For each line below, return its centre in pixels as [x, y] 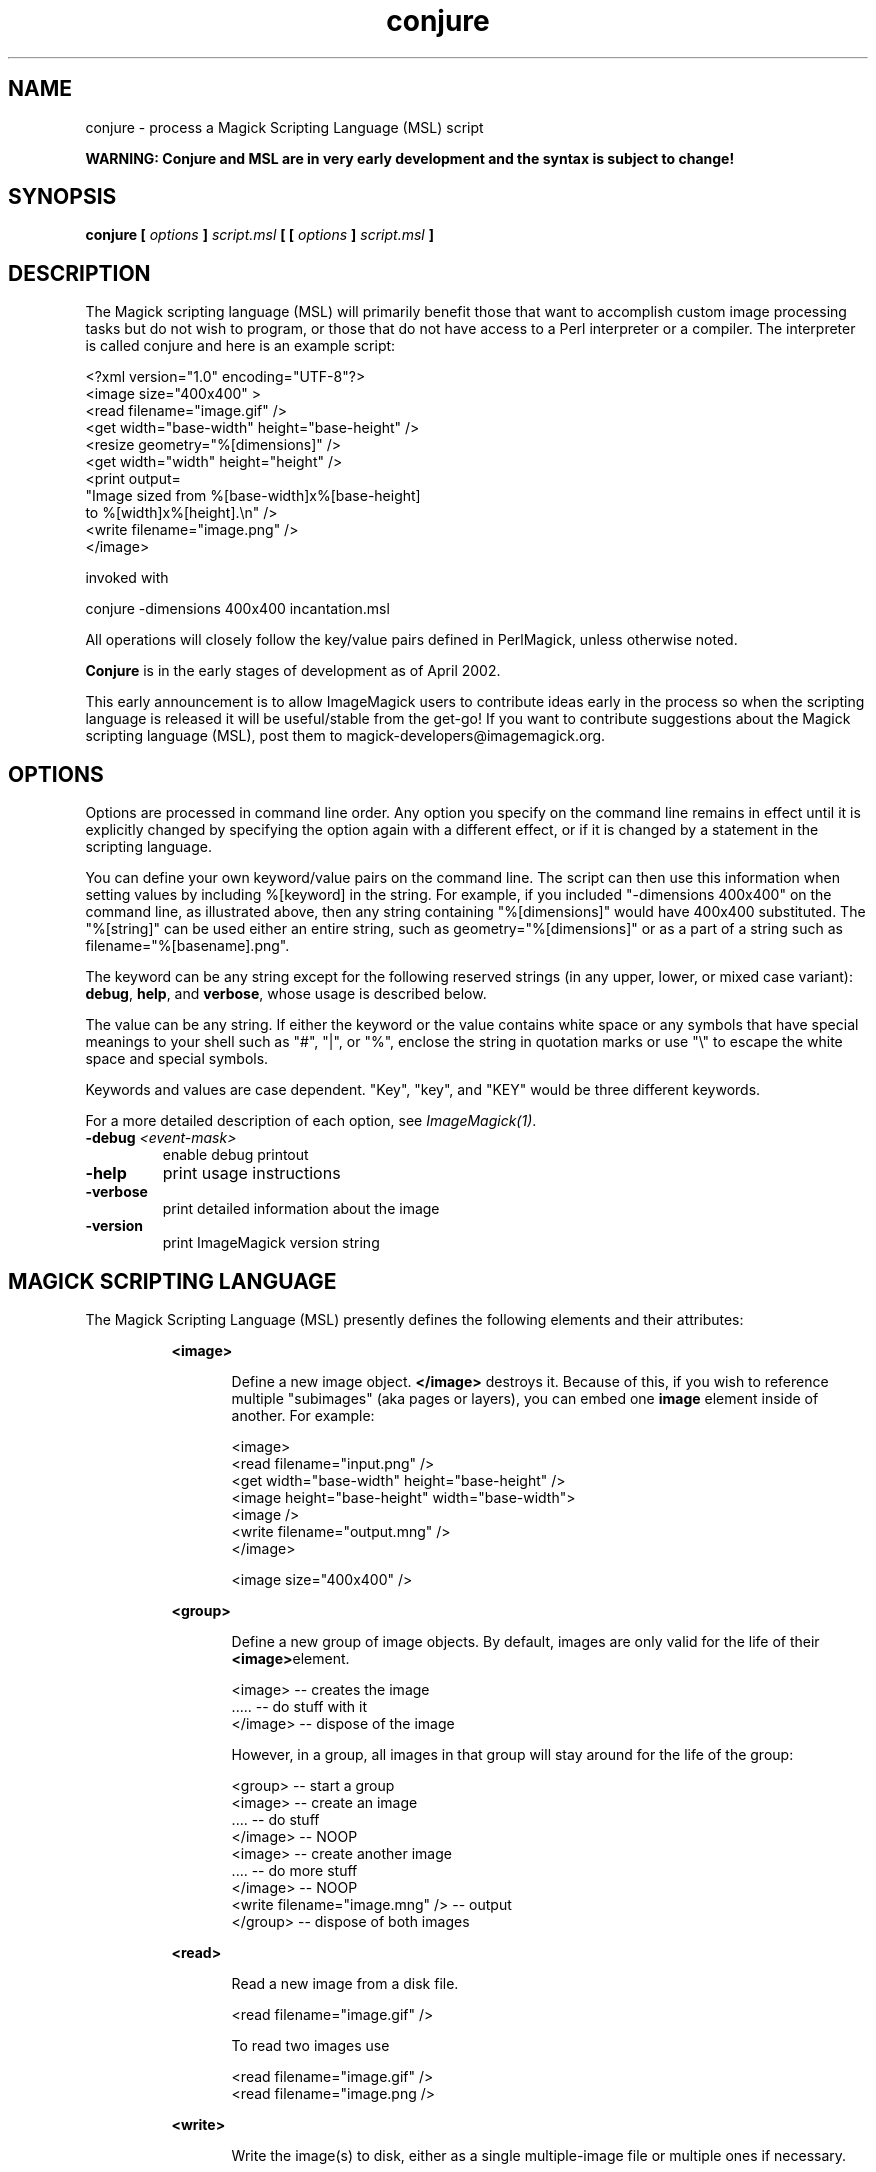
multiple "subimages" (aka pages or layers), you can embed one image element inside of [525, 1398]
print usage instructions [251, 1173]
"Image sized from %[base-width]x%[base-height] [253, 496]
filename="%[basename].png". [187, 946]
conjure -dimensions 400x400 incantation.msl [237, 609]
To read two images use [310, 2045]
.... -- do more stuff [294, 1870]
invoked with [127, 578]
